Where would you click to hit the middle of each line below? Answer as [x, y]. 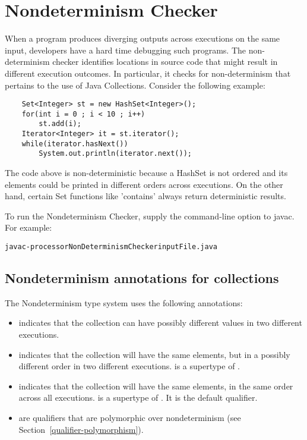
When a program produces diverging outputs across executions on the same [143, 38]
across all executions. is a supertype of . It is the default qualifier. [138, 397]
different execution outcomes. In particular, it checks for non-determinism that [148, 73]
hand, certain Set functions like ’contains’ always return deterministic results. [145, 196]
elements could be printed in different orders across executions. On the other [144, 184]
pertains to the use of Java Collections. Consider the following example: [135, 85]
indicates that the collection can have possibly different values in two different [160, 323]
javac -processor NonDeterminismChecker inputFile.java [111, 247]
